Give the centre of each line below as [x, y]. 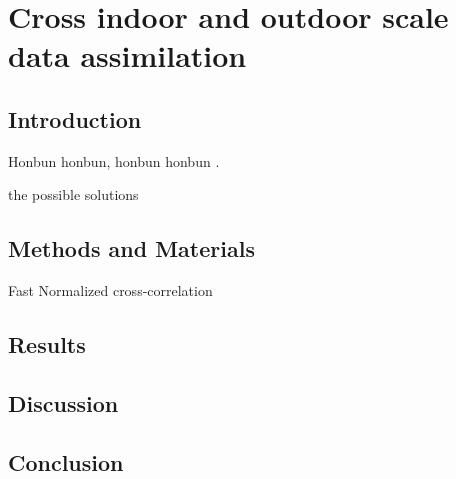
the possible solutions [73, 194]
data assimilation [127, 55]
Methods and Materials [131, 248]
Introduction [75, 118]
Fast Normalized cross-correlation [110, 290]
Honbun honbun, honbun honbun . [114, 160]
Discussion [63, 402]
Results [47, 344]
